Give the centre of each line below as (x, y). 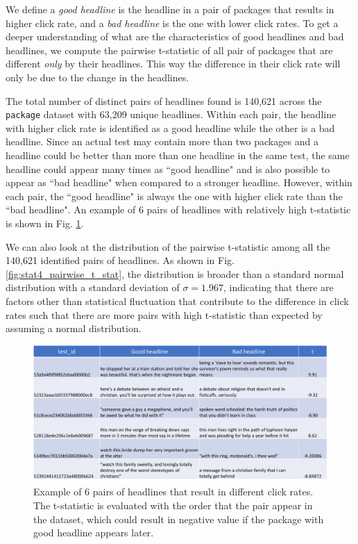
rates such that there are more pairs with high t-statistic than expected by (164, 314)
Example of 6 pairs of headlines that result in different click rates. (173, 492)
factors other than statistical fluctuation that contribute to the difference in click (177, 300)
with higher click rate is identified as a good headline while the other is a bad (170, 127)
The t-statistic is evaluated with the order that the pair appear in (173, 505)
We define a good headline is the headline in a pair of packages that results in (170, 9)
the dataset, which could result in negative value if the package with (179, 519)
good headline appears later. (94, 533)
